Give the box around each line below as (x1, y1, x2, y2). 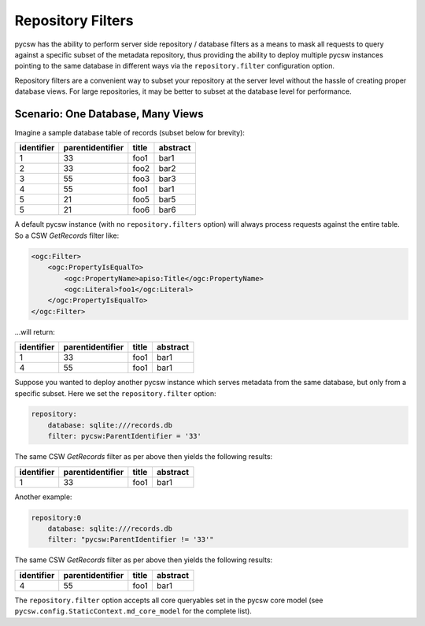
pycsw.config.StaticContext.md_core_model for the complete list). (14, 606, 252, 616)
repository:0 (31, 513, 82, 522)
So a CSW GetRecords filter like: (14, 231, 120, 240)
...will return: (14, 327, 55, 336)
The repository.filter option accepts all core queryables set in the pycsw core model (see (14, 595, 323, 605)
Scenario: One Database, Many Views (14, 107, 204, 120)
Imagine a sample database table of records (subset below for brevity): (14, 128, 246, 138)
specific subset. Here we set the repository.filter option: (14, 388, 216, 398)
